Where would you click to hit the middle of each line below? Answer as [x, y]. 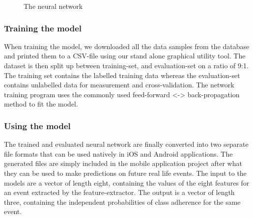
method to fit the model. [41, 104]
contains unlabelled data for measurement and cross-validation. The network [119, 85]
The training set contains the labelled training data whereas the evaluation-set [122, 75]
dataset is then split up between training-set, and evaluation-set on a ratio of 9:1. [126, 65]
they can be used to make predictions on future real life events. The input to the [125, 173]
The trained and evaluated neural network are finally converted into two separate [126, 144]
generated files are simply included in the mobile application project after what [123, 163]
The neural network [53, 6]
